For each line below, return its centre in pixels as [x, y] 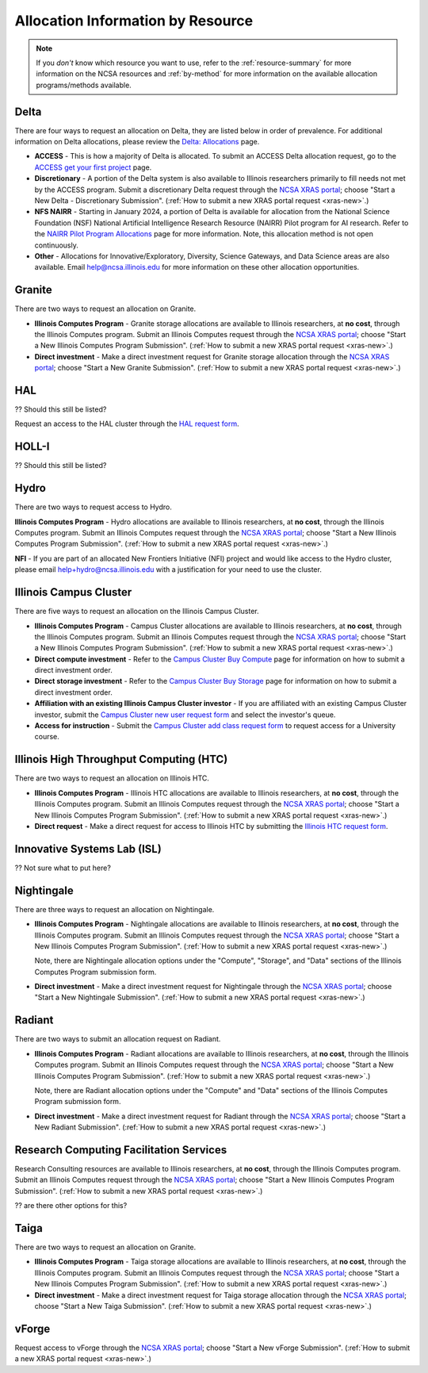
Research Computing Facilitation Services [121, 1150]
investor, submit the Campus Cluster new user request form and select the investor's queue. [185, 715]
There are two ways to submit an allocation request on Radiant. [118, 1039]
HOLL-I [32, 447]
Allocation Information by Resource [134, 21]
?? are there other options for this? [71, 1206]
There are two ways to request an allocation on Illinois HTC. [112, 778]
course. [47, 737]
